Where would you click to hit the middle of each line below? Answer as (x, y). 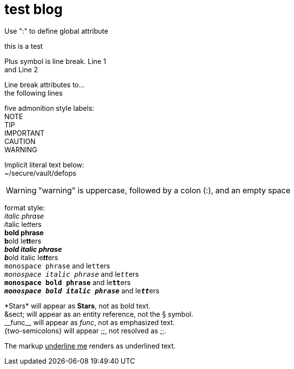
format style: (25, 207)
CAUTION (20, 141)
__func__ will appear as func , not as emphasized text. (90, 322)
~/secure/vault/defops (40, 173)
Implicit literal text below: (44, 164)
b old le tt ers (23, 241)
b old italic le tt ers (31, 257)
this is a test (24, 46)
